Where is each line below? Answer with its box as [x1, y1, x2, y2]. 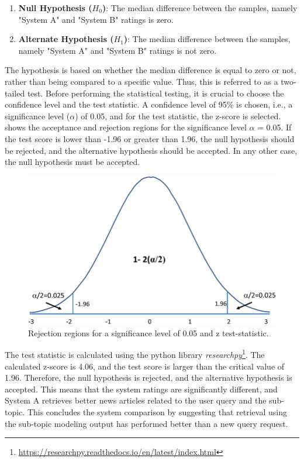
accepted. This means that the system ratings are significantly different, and [5, 382, 278, 395]
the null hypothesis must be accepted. [5, 156, 140, 168]
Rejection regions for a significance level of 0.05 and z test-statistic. [28, 326, 269, 339]
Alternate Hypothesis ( [18, 33, 114, 45]
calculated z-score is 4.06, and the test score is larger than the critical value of [5, 360, 285, 372]
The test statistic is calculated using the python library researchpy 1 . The [5, 347, 265, 360]
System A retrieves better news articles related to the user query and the [5, 394, 267, 406]
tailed [5, 87, 25, 99]
